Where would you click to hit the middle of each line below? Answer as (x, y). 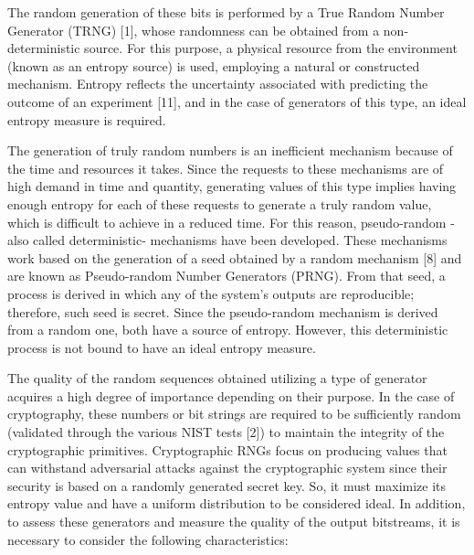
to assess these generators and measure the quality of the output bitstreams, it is (234, 522)
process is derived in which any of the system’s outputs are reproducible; (211, 293)
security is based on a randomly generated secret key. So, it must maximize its (227, 485)
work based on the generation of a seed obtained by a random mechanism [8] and (235, 257)
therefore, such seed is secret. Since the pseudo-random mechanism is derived (223, 311)
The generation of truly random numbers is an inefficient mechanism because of (230, 150)
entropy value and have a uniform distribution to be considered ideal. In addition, (237, 503)
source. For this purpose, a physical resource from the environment (271, 48)
